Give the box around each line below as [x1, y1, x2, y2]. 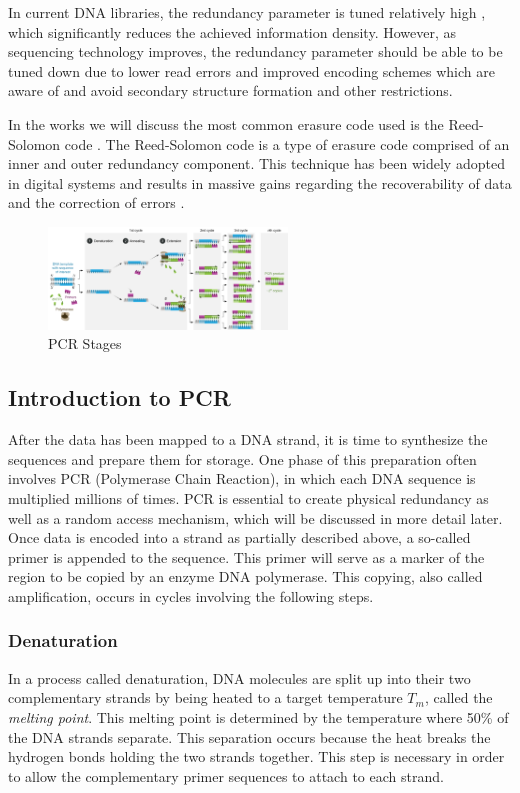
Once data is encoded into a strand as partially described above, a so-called [8, 527, 471, 548]
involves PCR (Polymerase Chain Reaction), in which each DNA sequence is [8, 468, 476, 489]
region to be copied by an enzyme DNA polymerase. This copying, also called [8, 566, 483, 587]
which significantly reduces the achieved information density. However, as [8, 21, 457, 42]
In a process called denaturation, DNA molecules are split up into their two [8, 667, 471, 688]
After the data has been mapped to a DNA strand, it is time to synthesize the [8, 429, 488, 450]
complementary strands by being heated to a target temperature [8, 687, 403, 708]
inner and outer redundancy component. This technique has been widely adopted [8, 153, 505, 174]
